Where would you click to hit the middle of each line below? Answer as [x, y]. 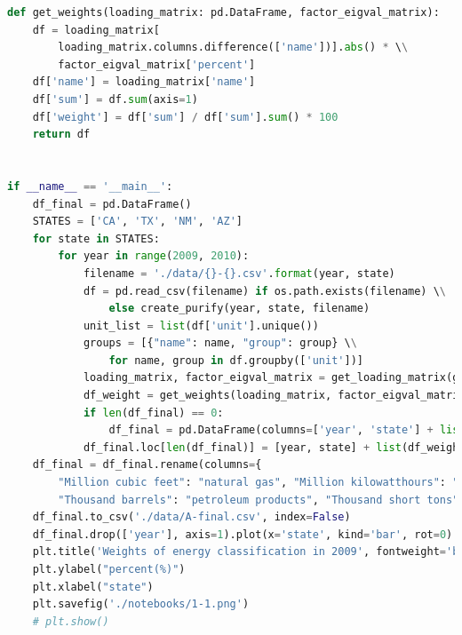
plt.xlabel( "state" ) [93, 587]
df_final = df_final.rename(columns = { [147, 465]
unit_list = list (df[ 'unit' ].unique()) [201, 325]
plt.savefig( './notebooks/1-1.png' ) [141, 604]
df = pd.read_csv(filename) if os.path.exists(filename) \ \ [265, 291]
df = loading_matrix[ [96, 30]
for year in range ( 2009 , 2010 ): [154, 256]
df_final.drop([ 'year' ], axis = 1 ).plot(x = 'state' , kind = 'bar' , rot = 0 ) [243, 534]
